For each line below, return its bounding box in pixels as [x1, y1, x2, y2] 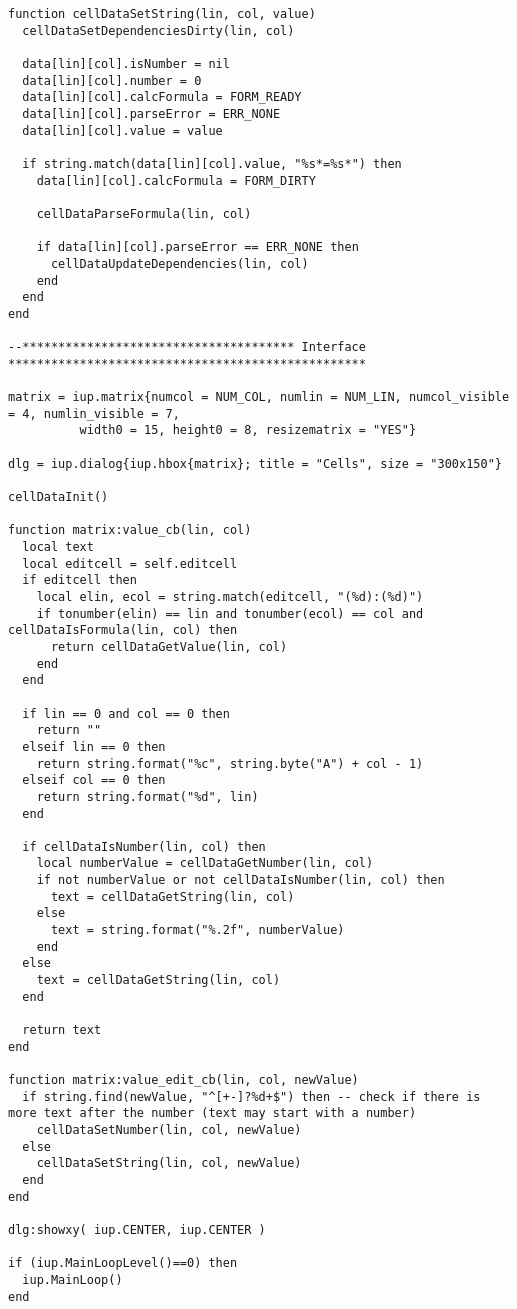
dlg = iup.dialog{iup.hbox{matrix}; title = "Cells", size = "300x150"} [8, 456, 502, 471]
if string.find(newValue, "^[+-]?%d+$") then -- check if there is [22, 1089, 481, 1104]
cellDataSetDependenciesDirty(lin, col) [22, 23, 295, 38]
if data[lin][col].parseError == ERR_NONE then [36, 240, 359, 255]
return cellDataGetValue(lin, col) [50, 639, 288, 654]
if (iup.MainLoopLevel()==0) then [8, 1256, 238, 1271]
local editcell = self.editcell [22, 556, 238, 571]
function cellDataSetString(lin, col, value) [8, 7, 316, 21]
